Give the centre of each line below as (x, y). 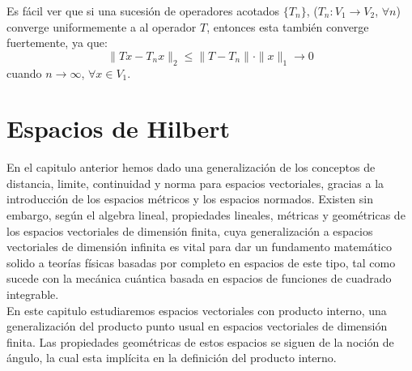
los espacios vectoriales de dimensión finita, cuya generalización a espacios (190, 230)
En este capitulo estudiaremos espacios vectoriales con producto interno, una (197, 310)
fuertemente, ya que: (57, 43)
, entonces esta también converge (288, 26)
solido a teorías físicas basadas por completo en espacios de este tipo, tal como (201, 262)
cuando (24, 72)
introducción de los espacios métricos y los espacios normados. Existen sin (190, 199)
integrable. (33, 294)
